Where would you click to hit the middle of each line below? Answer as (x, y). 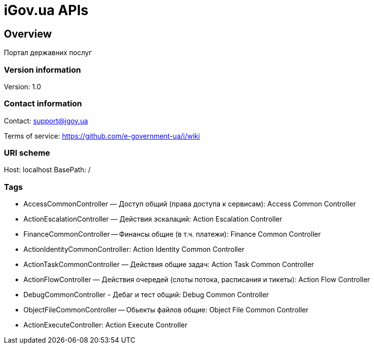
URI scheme (27, 153)
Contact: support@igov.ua (46, 121)
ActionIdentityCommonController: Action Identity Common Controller (134, 249)
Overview (28, 34)
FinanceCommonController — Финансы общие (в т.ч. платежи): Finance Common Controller (172, 234)
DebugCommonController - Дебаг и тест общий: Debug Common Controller (146, 295)
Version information (42, 70)
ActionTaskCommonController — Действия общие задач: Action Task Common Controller (169, 265)
